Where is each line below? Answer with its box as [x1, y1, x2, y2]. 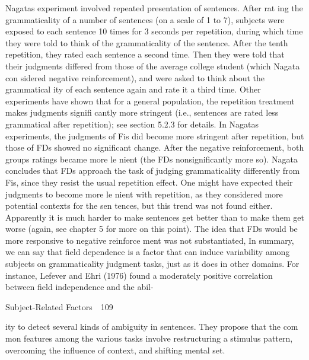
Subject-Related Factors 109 [5, 300, 113, 313]
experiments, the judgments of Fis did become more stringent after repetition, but [5, 129, 304, 142]
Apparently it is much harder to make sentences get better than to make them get [5, 211, 304, 223]
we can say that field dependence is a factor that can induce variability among [5, 246, 290, 258]
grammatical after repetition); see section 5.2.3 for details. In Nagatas [5, 117, 259, 130]
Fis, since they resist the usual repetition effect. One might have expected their [5, 176, 293, 188]
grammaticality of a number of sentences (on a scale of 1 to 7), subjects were [5, 13, 285, 26]
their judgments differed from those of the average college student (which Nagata [5, 59, 300, 72]
